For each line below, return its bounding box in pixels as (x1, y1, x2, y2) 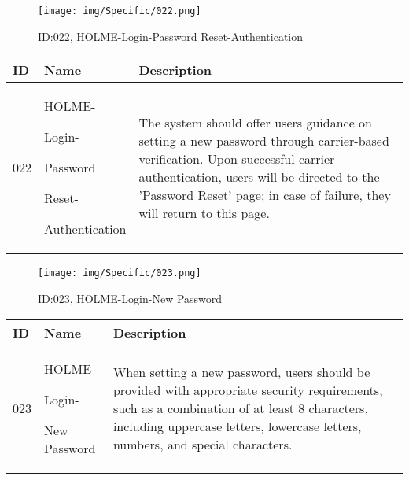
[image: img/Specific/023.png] (38, 268, 201, 279)
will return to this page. (138, 203, 270, 222)
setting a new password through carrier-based (138, 131, 389, 150)
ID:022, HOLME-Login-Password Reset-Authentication (38, 28, 304, 44)
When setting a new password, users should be (112, 363, 370, 381)
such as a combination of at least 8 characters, (112, 399, 368, 417)
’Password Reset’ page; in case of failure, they (138, 185, 391, 204)
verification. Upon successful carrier (138, 149, 335, 168)
